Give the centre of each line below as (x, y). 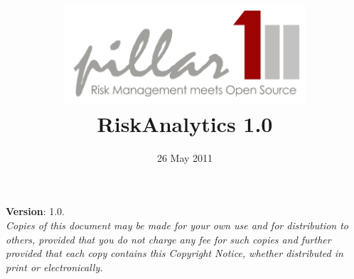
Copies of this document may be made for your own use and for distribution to (177, 225)
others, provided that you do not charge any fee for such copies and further (168, 239)
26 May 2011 (185, 157)
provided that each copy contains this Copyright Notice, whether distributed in (175, 253)
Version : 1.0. (35, 211)
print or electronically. (54, 267)
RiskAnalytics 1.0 (185, 123)
